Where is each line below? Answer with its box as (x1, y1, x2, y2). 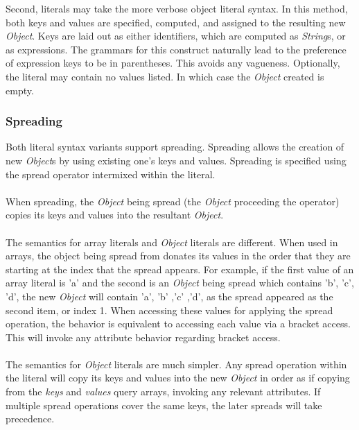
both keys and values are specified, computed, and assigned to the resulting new (6, 15, 346, 29)
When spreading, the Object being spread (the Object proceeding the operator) (6, 193, 340, 208)
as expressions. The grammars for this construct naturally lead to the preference (6, 42, 347, 56)
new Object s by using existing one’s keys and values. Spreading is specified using (6, 153, 347, 167)
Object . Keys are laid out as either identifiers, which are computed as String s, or (6, 28, 346, 43)
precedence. (6, 411, 55, 426)
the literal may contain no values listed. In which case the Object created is (6, 69, 324, 83)
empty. (6, 83, 34, 97)
